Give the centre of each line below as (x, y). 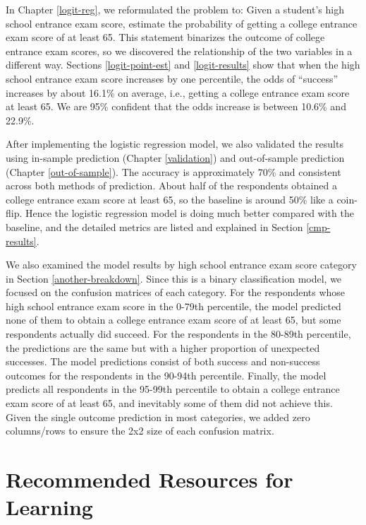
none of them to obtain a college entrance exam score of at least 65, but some (173, 320)
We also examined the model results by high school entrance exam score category (181, 265)
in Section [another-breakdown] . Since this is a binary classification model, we (174, 278)
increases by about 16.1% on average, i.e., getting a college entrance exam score (178, 92)
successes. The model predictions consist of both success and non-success (163, 361)
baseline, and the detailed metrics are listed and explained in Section (154, 226)
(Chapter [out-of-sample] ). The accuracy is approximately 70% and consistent (173, 171)
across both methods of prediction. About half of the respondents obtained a (171, 185)
